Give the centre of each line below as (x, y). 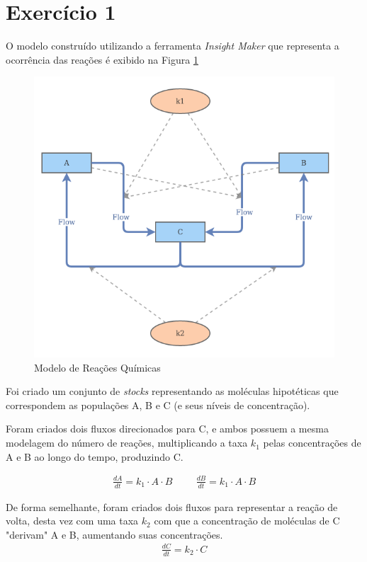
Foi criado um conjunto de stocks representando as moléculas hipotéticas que (172, 391)
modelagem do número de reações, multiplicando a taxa (127, 443)
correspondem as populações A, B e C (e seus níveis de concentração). (158, 405)
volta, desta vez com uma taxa (72, 521)
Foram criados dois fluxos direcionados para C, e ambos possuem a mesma (167, 429)
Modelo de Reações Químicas (97, 367)
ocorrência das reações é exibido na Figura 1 (102, 59)
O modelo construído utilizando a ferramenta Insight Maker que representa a (173, 46)
